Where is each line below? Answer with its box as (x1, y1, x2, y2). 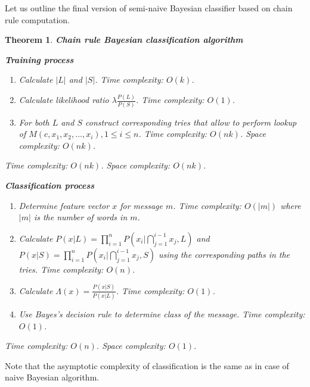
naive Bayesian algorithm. (5, 371, 100, 383)
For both (18, 116, 49, 128)
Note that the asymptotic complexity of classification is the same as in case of (5, 359, 289, 372)
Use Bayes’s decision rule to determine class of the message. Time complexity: (18, 307, 305, 320)
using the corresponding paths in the (159, 248, 290, 260)
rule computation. (5, 13, 70, 26)
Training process (5, 53, 74, 65)
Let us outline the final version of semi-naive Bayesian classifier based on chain (5, 2, 293, 14)
